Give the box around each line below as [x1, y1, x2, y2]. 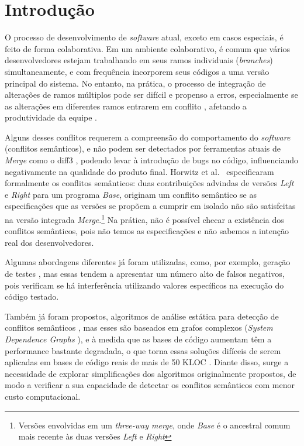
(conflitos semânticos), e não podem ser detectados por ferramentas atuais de [5, 142, 281, 155]
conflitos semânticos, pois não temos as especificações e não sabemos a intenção [5, 225, 289, 237]
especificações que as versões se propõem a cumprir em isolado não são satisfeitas [5, 200, 296, 212]
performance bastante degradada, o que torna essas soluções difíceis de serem [5, 344, 281, 356]
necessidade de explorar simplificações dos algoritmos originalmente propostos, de [5, 367, 296, 379]
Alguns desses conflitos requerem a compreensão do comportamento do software [5, 131, 291, 143]
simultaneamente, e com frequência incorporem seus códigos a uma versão [5, 65, 270, 77]
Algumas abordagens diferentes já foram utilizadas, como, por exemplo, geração [5, 256, 291, 268]
